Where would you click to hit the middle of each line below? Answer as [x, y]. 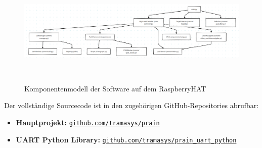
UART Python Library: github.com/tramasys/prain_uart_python [126, 139]
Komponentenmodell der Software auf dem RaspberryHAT [115, 88]
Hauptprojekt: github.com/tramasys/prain [88, 122]
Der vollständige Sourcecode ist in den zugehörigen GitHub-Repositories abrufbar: [132, 105]
